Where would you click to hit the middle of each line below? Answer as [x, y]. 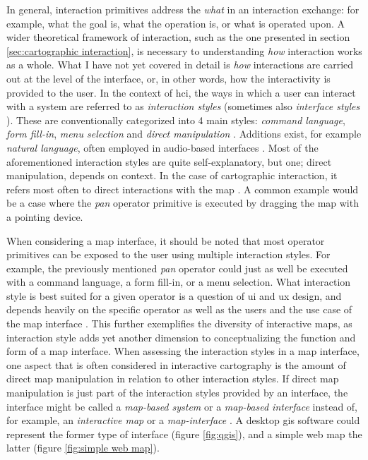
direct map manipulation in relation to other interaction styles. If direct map [173, 379]
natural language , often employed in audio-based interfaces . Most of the [162, 147]
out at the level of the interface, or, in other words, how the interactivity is [168, 78]
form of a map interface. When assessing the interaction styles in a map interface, [183, 351]
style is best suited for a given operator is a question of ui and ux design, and [174, 295]
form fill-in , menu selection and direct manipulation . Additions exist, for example [184, 134]
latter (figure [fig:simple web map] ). [83, 448]
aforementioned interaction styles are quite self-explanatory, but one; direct [169, 161]
